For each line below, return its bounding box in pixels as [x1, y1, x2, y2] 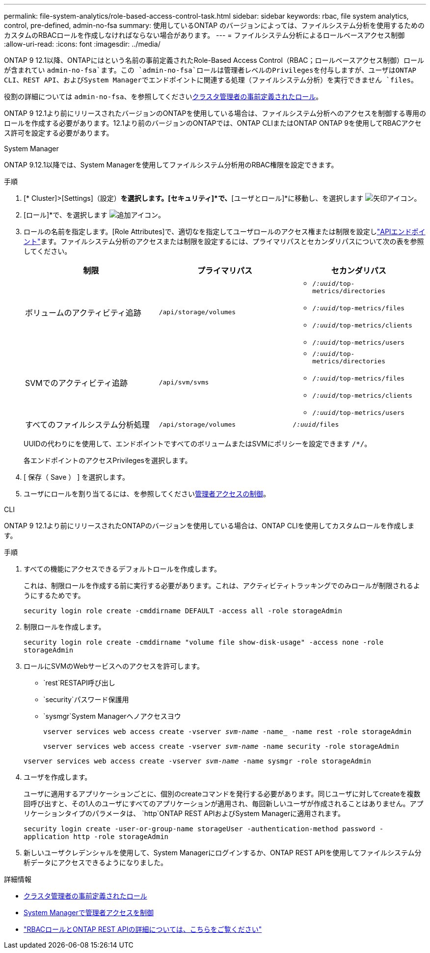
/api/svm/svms [159, 379, 209, 386]
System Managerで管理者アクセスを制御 [24, 908, 154, 917]
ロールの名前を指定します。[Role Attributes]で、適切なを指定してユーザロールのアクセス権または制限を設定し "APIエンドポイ [24, 227, 426, 236]
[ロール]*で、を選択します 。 [24, 211, 165, 219]
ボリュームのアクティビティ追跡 [25, 307, 141, 318]
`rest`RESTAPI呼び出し [43, 679, 115, 687]
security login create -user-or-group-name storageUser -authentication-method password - [24, 825, 384, 833]
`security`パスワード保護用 [43, 695, 129, 704]
